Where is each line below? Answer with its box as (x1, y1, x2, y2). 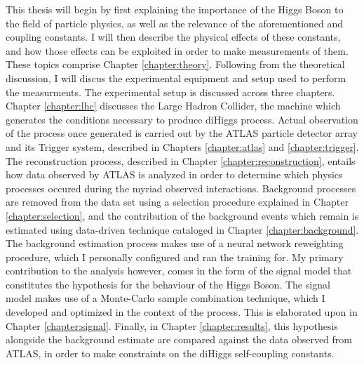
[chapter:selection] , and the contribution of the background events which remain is (6, 208, 359, 223)
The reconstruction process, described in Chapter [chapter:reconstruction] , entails (6, 153, 356, 168)
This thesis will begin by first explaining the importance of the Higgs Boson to (6, 2, 344, 16)
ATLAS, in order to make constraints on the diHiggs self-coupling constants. (6, 345, 335, 360)
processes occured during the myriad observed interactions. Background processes (6, 180, 356, 195)
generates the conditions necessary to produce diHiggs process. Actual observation (6, 112, 358, 126)
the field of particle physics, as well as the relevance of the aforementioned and (6, 15, 344, 30)
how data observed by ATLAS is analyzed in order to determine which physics (6, 167, 343, 182)
